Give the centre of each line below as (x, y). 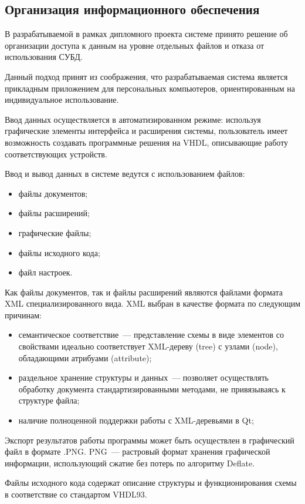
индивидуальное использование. (62, 100)
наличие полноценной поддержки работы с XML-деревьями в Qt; (136, 420)
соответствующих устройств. (56, 154)
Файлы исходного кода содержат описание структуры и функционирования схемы (151, 483)
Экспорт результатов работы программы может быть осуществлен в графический (150, 440)
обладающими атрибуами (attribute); (85, 357)
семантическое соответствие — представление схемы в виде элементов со (151, 335)
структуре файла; (49, 400)
